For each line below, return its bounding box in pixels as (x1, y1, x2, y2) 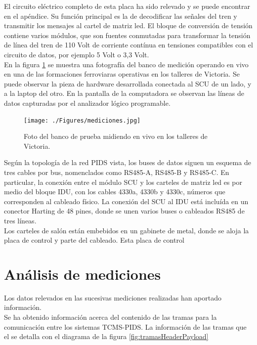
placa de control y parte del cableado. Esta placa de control (4, 235, 184, 245)
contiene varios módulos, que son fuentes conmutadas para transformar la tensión (4, 30, 251, 40)
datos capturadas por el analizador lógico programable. (4, 97, 171, 108)
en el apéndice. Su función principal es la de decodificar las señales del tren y (4, 10, 237, 21)
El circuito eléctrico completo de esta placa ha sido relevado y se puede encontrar (4, 1, 250, 11)
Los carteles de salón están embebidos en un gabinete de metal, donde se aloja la (4, 225, 249, 235)
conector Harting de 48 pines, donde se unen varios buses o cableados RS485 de (4, 206, 245, 216)
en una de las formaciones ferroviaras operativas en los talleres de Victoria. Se (4, 69, 240, 79)
